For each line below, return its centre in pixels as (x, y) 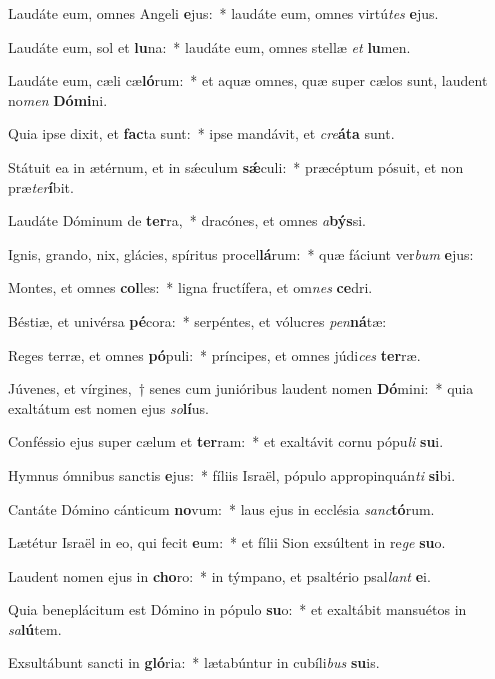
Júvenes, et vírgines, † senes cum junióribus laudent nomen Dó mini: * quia (241, 388)
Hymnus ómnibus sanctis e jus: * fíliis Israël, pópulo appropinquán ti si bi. (232, 474)
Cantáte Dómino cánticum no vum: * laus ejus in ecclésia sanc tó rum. (221, 508)
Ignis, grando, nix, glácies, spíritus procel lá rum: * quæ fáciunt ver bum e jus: (241, 253)
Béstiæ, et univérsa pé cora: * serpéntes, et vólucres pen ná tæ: (197, 320)
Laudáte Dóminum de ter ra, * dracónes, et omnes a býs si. (187, 220)
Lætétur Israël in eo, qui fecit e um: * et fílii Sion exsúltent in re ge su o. (227, 542)
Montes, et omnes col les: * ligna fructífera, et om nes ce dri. (190, 287)
